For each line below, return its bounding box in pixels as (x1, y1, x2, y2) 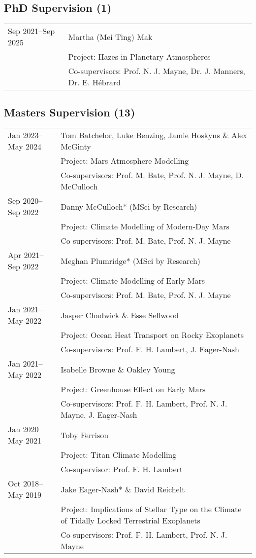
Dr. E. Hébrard (68, 76, 121, 88)
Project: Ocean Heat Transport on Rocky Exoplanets (61, 329, 244, 341)
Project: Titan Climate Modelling (61, 449, 177, 461)
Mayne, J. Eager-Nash (61, 409, 137, 421)
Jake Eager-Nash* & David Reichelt (61, 483, 185, 495)
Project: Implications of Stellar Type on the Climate (61, 503, 242, 515)
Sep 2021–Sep (8, 25, 55, 37)
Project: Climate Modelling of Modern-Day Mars (61, 221, 229, 232)
